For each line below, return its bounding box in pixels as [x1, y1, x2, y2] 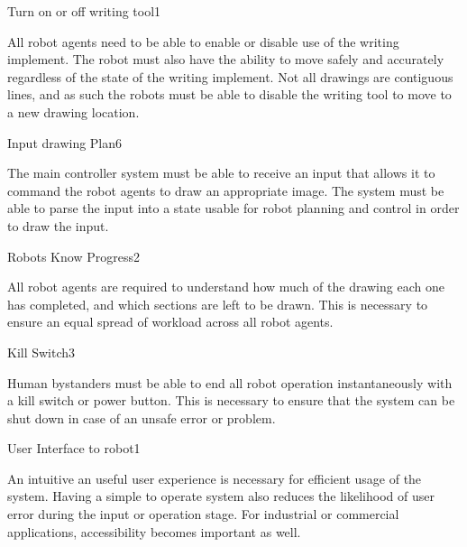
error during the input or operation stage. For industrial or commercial [7, 505, 399, 524]
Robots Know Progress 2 [7, 246, 140, 265]
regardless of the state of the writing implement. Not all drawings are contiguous [7, 67, 453, 86]
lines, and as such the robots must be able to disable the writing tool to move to [7, 85, 452, 104]
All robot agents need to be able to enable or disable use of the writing [7, 32, 399, 51]
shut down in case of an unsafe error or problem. [7, 408, 276, 427]
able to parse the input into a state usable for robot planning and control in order [7, 199, 460, 218]
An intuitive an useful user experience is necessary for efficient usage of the [7, 468, 422, 487]
